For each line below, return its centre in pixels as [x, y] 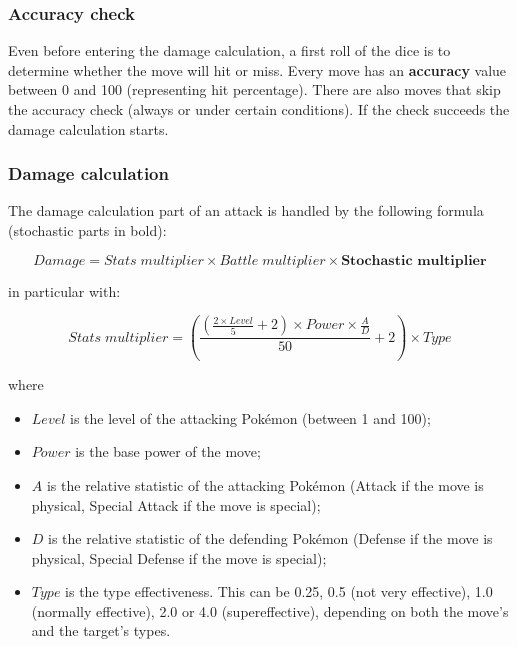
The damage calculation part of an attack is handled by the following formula [246, 210]
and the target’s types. [101, 630]
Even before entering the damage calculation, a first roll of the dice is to [229, 50]
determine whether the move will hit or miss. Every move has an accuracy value [257, 69]
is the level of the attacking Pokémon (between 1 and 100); [250, 417]
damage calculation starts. [88, 128]
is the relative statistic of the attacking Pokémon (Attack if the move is [265, 484]
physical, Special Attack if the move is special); [176, 504]
